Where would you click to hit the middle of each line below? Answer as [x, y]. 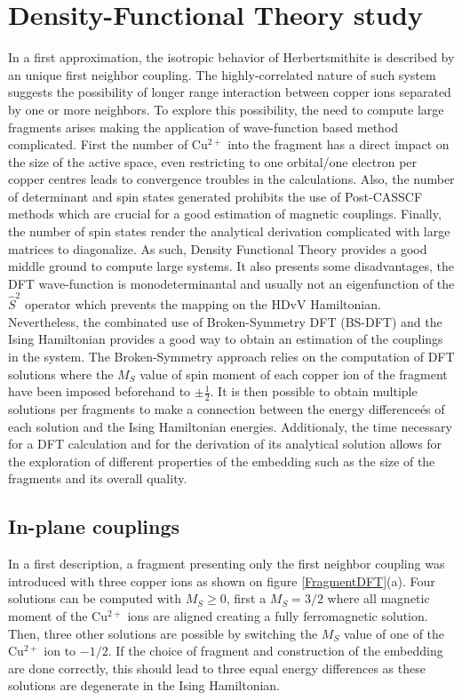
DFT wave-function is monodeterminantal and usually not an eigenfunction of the [231, 283]
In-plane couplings [94, 526]
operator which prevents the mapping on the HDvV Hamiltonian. [203, 304]
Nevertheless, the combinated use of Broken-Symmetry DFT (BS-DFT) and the [225, 321]
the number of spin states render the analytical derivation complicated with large [229, 231]
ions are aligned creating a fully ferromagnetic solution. [278, 615]
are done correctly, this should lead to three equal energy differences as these [217, 668]
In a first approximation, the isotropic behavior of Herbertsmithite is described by [231, 57]
